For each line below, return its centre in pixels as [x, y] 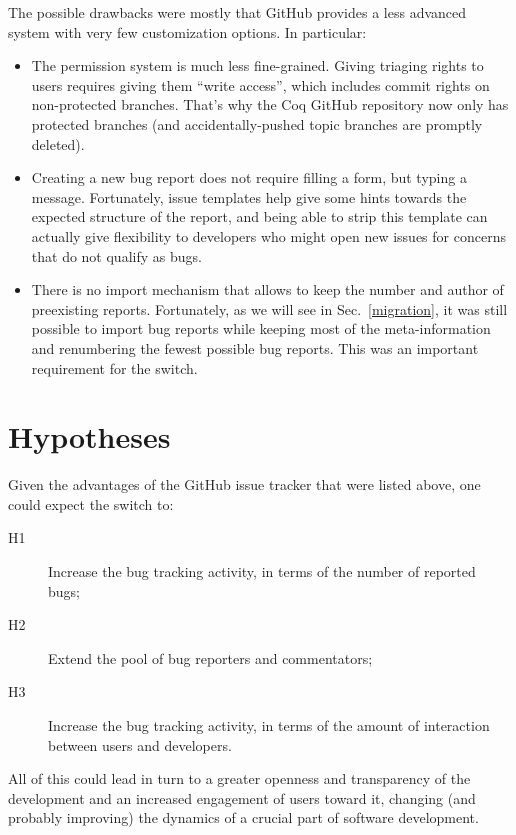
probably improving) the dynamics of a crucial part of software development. [243, 817]
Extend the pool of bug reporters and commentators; [210, 657]
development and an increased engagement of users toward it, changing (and [242, 797]
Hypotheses [89, 436]
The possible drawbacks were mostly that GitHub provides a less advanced [237, 12]
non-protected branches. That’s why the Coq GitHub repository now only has [270, 104]
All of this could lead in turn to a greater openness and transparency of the [239, 778]
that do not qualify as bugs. [116, 255]
